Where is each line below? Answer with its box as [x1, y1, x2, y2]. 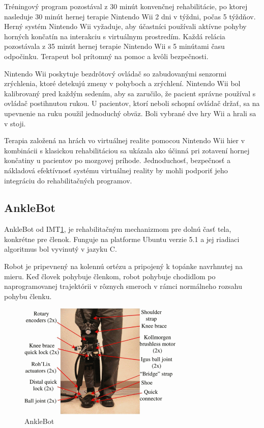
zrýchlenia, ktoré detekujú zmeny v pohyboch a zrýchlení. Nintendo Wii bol [4, 78, 241, 89]
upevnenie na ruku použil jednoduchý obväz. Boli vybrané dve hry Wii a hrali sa [4, 108, 256, 118]
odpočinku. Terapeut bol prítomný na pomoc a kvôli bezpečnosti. [4, 50, 209, 61]
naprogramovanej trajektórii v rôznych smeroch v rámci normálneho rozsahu [4, 281, 242, 291]
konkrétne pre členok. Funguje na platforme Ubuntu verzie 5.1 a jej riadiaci [4, 233, 240, 244]
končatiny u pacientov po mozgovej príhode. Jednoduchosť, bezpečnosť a [4, 155, 230, 166]
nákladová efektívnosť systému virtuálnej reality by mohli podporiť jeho [4, 165, 228, 175]
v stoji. [4, 118, 26, 128]
